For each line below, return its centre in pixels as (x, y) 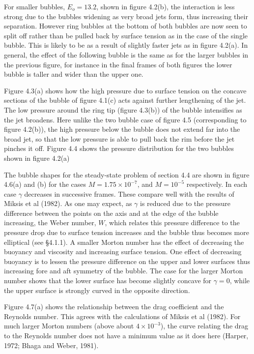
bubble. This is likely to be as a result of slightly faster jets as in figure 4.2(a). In (126, 45)
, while (240, 280)
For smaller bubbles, (35, 6)
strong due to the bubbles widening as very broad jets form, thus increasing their (126, 16)
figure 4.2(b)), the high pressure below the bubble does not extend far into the (122, 129)
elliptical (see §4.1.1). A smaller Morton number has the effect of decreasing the (124, 242)
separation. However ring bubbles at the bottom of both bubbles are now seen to (126, 26)
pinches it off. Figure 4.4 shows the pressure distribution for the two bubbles (119, 148)
